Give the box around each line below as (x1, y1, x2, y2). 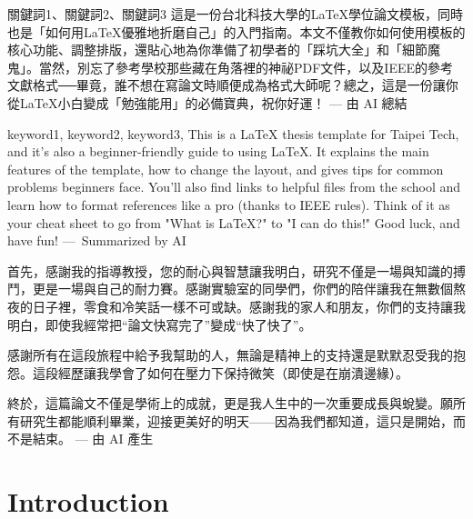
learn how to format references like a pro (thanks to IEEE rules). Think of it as (7, 195, 450, 214)
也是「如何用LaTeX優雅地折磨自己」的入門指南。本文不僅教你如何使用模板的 (7, 22, 466, 41)
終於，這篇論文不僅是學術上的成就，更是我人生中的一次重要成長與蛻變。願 (7, 394, 453, 413)
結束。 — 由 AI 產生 (32, 429, 154, 448)
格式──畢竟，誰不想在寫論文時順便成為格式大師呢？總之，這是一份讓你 (32, 75, 458, 95)
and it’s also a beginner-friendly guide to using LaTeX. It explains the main (7, 142, 429, 161)
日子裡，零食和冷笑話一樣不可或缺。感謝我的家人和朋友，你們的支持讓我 (32, 296, 466, 315)
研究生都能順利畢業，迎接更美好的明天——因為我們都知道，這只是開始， (19, 411, 453, 430)
